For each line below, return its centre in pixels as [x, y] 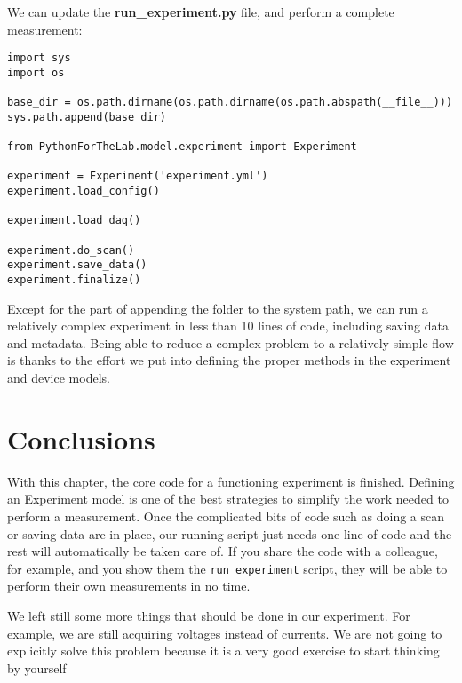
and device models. [59, 378]
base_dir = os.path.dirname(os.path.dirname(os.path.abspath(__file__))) [230, 103]
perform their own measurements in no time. [129, 586]
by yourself [37, 667]
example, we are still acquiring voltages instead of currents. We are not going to [225, 633]
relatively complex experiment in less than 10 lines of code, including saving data [228, 326]
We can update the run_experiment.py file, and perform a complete [201, 12]
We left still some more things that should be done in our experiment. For [209, 615]
